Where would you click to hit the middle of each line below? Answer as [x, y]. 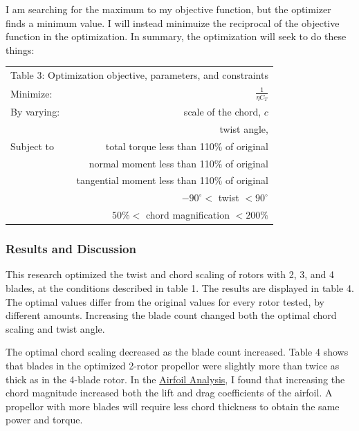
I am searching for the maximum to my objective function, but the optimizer [168, 9]
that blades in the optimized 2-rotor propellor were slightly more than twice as [173, 365]
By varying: [35, 112]
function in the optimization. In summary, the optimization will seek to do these [176, 36]
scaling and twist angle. [55, 328]
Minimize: [31, 93]
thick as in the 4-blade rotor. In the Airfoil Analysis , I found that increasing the [175, 379]
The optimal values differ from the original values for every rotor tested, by [165, 301]
